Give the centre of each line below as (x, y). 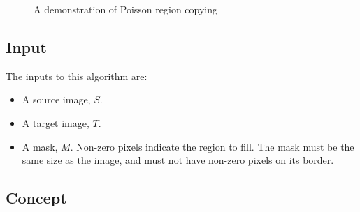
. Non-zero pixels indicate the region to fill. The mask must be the (212, 146)
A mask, (40, 146)
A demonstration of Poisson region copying (126, 9)
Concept (36, 198)
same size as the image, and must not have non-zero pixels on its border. (178, 160)
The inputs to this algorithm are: (77, 76)
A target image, (56, 122)
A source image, (56, 99)
